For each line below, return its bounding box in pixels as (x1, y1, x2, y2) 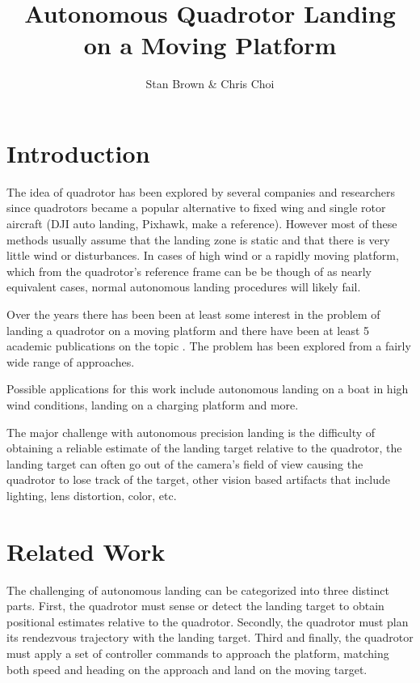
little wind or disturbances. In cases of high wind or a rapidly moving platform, (6, 247, 399, 264)
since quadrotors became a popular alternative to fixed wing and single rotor (6, 199, 386, 216)
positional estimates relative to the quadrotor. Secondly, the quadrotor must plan (6, 613, 409, 630)
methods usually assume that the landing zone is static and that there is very (6, 231, 390, 248)
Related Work (6, 534, 166, 567)
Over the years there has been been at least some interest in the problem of (6, 306, 380, 322)
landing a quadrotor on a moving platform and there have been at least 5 (6, 321, 370, 338)
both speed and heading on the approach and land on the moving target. (6, 660, 367, 677)
